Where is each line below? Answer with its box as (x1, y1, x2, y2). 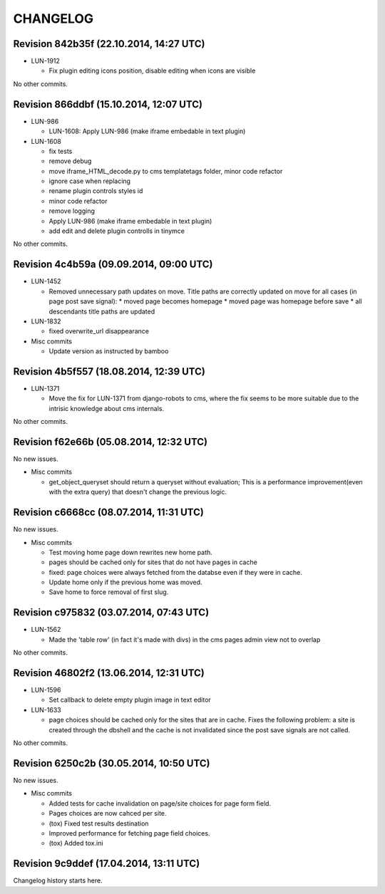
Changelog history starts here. (13, 876, 103, 885)
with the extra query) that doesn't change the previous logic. (48, 488, 227, 497)
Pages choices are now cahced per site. (48, 809, 167, 818)
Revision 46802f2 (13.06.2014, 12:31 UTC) (13, 667, 205, 679)
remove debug (48, 157, 92, 165)
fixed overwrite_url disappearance (48, 327, 150, 336)
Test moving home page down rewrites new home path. (48, 548, 213, 556)
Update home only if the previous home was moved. (48, 578, 202, 587)
